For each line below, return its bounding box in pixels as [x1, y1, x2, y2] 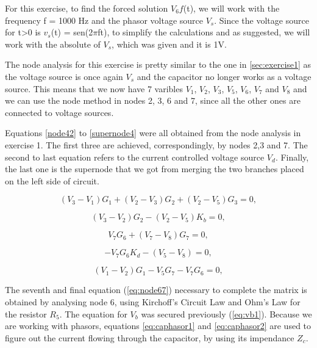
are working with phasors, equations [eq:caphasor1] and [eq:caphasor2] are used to [5, 319, 312, 332]
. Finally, [275, 150, 309, 163]
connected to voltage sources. [5, 106, 114, 118]
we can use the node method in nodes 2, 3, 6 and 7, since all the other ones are [5, 94, 301, 107]
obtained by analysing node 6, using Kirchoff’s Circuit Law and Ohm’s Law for [5, 295, 301, 308]
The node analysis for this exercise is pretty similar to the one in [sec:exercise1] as [5, 58, 312, 71]
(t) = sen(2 [51, 26, 93, 38]
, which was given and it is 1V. [112, 37, 227, 50]
